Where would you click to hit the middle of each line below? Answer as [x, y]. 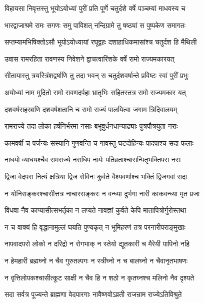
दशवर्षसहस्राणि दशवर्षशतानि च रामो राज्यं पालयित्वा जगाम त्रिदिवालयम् [91, 109]
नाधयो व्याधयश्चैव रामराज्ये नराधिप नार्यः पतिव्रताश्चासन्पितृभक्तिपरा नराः [93, 160]
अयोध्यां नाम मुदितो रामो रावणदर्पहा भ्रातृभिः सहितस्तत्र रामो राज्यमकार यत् [95, 92]
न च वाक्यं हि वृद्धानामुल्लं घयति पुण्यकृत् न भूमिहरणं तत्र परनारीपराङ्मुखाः [95, 227]
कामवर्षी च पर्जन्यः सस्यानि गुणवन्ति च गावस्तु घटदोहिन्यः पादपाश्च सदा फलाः [99, 142]
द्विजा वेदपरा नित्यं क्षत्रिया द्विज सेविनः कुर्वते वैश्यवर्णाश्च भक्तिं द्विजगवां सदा [96, 176]
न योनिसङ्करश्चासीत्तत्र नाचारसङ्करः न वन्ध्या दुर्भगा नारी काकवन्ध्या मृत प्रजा [102, 193]
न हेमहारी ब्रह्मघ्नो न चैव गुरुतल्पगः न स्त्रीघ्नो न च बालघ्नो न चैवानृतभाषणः [96, 260]
